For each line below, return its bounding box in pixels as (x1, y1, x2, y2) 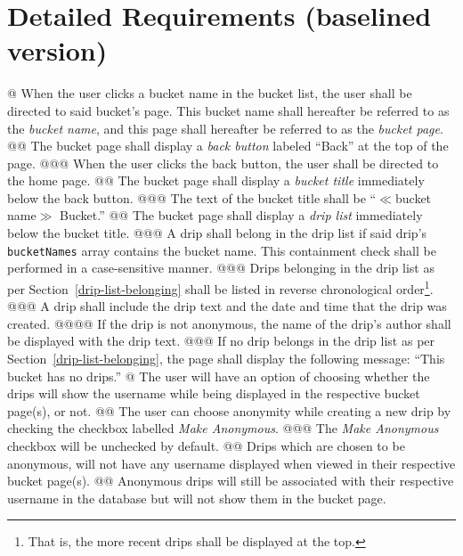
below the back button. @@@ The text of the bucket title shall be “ (7, 188, 377, 207)
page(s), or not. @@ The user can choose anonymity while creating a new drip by (7, 401, 451, 420)
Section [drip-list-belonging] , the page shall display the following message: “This (7, 348, 445, 367)
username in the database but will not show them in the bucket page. (7, 488, 386, 507)
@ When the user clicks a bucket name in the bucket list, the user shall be (7, 84, 412, 102)
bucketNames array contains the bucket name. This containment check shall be (7, 241, 436, 259)
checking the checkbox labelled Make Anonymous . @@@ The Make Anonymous (7, 419, 439, 437)
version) (7, 32, 108, 69)
